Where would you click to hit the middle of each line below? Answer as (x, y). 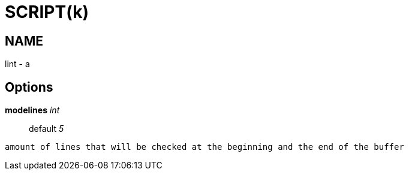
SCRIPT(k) (47, 12)
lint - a (17, 64)
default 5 (46, 129)
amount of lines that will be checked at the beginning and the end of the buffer (204, 147)
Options (29, 87)
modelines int (32, 110)
